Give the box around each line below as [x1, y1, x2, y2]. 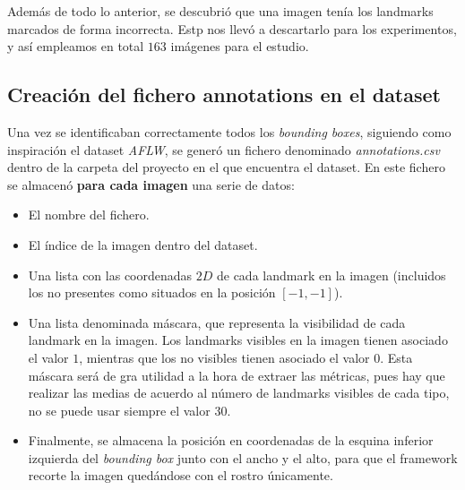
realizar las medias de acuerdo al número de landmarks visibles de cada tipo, [28, 383, 450, 402]
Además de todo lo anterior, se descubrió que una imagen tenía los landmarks [7, 2, 434, 20]
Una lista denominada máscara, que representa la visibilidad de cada [28, 313, 406, 331]
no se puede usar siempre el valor [28, 400, 211, 419]
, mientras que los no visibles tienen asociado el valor [79, 348, 370, 366]
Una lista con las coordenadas [28, 265, 193, 284]
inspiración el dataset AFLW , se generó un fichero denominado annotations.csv [7, 140, 440, 159]
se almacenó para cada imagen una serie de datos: [7, 175, 295, 193]
